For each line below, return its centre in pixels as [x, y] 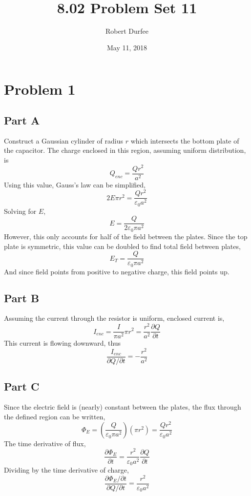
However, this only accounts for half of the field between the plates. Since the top [126, 236]
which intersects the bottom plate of [185, 140]
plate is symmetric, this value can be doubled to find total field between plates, [122, 246]
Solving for [20, 211]
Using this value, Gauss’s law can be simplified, [75, 184]
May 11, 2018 [127, 47]
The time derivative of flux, [45, 443]
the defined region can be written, [55, 416]
